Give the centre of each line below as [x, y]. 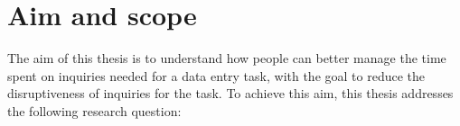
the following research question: [94, 110]
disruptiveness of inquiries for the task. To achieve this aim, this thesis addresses [230, 93]
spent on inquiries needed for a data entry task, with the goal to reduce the [216, 75]
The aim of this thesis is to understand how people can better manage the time [227, 58]
